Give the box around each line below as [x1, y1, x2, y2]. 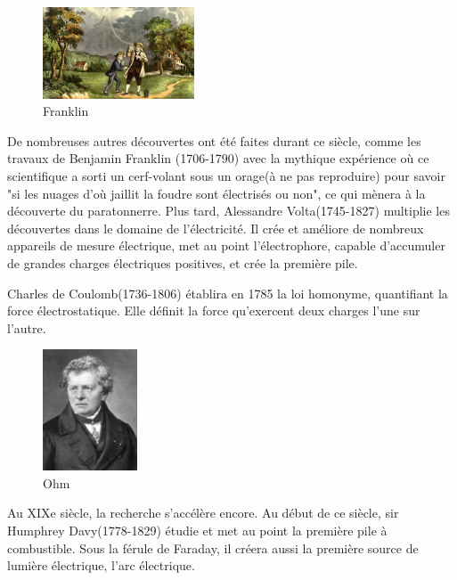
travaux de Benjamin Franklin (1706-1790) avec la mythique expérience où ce [7, 149, 429, 167]
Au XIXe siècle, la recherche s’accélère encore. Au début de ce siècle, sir [7, 503, 399, 522]
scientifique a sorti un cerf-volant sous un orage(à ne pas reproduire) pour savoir [7, 167, 445, 185]
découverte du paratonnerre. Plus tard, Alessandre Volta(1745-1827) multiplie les [7, 201, 450, 220]
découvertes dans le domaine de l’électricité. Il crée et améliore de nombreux [7, 218, 424, 237]
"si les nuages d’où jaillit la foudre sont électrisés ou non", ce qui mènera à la [7, 184, 426, 202]
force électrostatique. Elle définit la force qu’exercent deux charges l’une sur [7, 301, 420, 320]
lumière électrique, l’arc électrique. [7, 556, 195, 575]
